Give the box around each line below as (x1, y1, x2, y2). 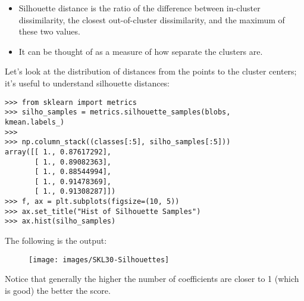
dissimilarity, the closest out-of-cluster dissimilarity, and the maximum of (18, 13, 285, 26)
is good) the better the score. (5, 284, 111, 296)
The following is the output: (5, 234, 107, 247)
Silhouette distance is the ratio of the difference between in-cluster (18, 2, 261, 14)
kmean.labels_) (5, 117, 65, 126)
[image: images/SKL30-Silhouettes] (29, 255, 170, 264)
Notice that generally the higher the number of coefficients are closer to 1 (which (5, 272, 299, 285)
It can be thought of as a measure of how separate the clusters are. (18, 45, 263, 57)
